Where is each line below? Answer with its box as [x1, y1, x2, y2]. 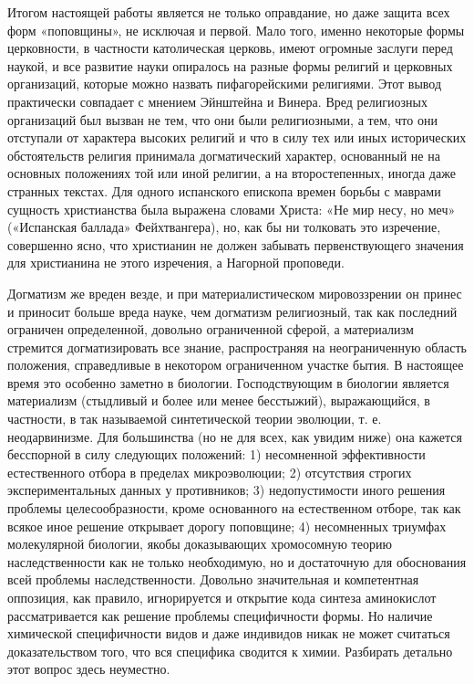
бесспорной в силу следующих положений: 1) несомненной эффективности [7, 445, 426, 464]
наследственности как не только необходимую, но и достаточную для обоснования [7, 552, 467, 571]
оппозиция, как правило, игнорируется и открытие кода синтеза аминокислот [7, 588, 437, 606]
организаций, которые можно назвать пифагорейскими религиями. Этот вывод [7, 74, 442, 93]
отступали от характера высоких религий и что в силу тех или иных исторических [7, 128, 467, 147]
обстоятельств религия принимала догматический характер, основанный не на [7, 145, 440, 164]
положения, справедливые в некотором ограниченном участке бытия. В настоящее [7, 355, 464, 374]
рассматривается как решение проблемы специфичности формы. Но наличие [7, 605, 433, 625]
